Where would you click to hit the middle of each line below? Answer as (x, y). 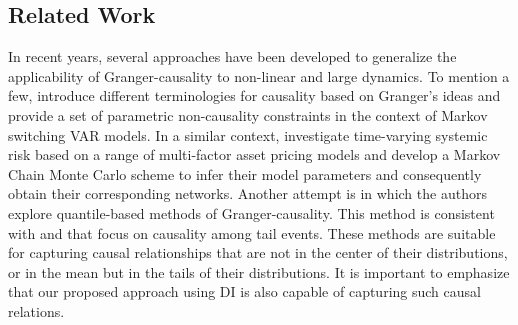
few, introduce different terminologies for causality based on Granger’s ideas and (254, 95)
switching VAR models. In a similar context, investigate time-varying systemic (248, 134)
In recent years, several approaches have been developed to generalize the (232, 56)
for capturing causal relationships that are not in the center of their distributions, (258, 252)
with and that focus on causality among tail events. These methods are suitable (252, 232)
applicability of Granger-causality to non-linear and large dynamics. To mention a (259, 75)
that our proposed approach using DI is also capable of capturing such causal (244, 291)
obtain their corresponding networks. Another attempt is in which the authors (247, 193)
